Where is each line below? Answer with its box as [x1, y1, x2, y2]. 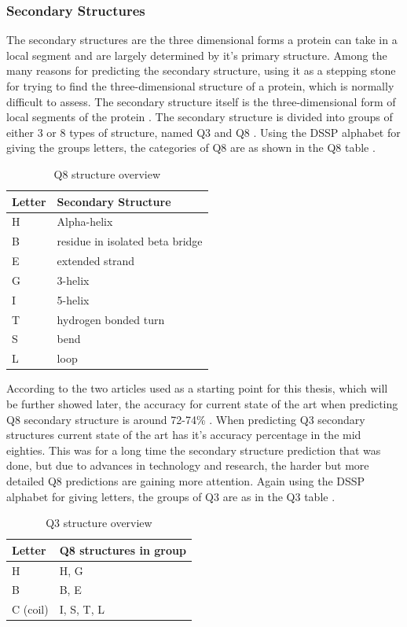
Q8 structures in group [59, 541, 186, 558]
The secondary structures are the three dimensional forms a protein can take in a [6, 31, 398, 48]
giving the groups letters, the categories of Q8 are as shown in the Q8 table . [6, 139, 376, 156]
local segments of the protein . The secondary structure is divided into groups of [6, 109, 393, 125]
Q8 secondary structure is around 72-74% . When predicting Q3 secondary [6, 411, 365, 427]
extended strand [57, 253, 135, 269]
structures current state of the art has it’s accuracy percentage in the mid [6, 426, 361, 443]
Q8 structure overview [53, 165, 161, 182]
